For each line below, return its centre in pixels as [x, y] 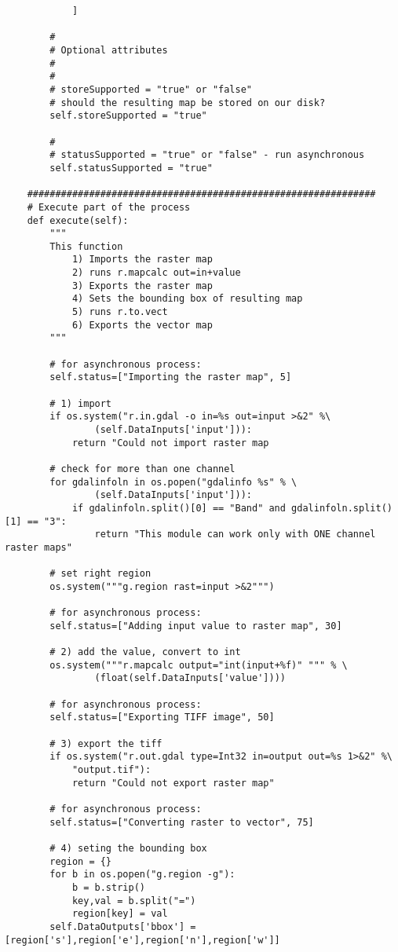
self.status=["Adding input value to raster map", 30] [196, 626]
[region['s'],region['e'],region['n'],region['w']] [142, 940]
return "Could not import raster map [170, 443]
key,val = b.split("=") [134, 901]
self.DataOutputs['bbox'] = [123, 926]
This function [86, 246]
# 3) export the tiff [106, 743]
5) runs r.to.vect [120, 312]
